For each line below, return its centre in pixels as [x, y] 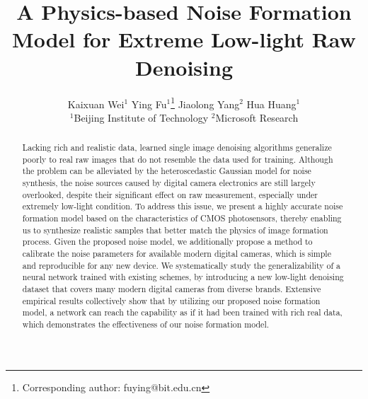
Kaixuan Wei [96, 104]
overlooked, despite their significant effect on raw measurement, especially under [170, 194]
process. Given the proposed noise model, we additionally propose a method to [167, 242]
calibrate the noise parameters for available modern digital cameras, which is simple [177, 254]
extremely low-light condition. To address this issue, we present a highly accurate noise [183, 206]
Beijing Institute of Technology [141, 117]
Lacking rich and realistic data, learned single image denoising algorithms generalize [177, 148]
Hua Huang [271, 104]
